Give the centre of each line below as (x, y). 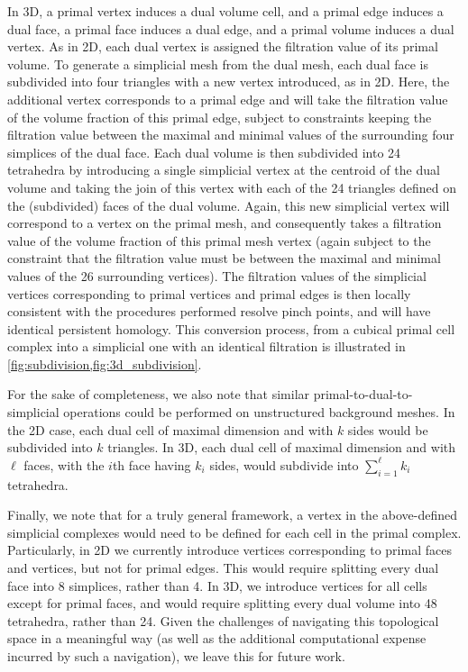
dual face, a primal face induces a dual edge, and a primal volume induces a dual (231, 28)
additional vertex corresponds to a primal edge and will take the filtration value (228, 99)
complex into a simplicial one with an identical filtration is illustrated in (206, 346)
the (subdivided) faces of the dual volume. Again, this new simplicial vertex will (229, 205)
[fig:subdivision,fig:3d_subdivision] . (105, 363)
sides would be (388, 429)
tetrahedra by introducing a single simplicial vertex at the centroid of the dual (224, 170)
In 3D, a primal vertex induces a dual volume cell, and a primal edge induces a (225, 11)
